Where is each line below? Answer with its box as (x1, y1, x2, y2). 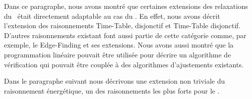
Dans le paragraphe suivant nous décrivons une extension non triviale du (4, 76, 225, 86)
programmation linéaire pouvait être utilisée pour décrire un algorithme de (4, 49, 231, 59)
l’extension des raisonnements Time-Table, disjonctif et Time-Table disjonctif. (4, 20, 241, 31)
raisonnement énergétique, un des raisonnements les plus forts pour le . (4, 85, 220, 96)
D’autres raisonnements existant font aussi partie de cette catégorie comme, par (4, 30, 247, 40)
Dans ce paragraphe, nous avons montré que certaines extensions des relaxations (4, 1, 248, 11)
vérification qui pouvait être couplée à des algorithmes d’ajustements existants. (4, 59, 244, 69)
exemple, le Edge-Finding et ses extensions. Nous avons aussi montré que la (4, 40, 234, 50)
